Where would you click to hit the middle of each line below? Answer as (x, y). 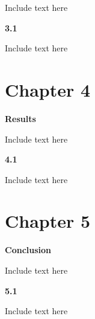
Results (20, 118)
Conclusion (28, 250)
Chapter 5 (48, 221)
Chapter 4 (48, 89)
